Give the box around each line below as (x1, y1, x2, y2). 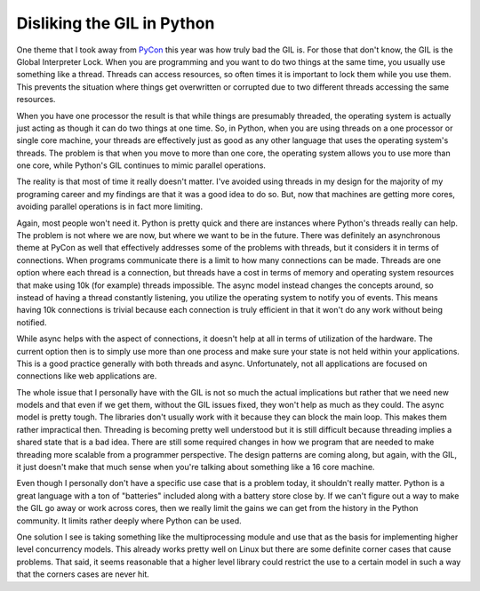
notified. (16, 316, 47, 328)
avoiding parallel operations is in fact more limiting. (16, 201, 204, 212)
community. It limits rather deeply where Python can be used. (16, 515, 242, 526)
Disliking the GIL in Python (16, 13, 215, 33)
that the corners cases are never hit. (16, 569, 150, 579)
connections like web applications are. (16, 371, 157, 381)
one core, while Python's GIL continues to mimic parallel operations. (16, 160, 267, 171)
